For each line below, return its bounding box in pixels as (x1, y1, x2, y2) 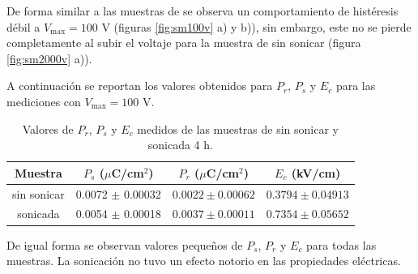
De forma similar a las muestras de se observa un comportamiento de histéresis (6, 2, 399, 19)
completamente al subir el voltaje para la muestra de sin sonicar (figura (6, 34, 361, 51)
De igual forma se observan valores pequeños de (6, 236, 243, 253)
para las (335, 77, 376, 94)
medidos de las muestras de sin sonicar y (137, 120, 339, 137)
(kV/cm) (291, 164, 341, 181)
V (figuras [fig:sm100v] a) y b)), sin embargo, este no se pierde (101, 18, 412, 35)
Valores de (22, 120, 74, 137)
